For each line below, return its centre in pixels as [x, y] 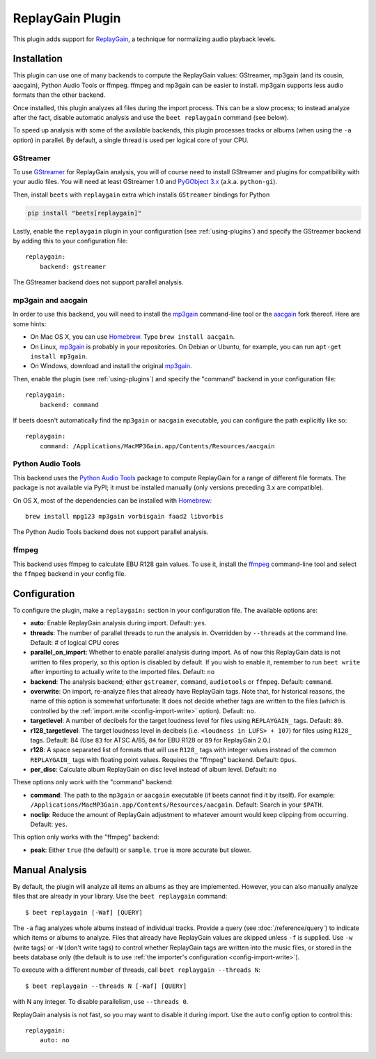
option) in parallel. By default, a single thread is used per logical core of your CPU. [131, 140]
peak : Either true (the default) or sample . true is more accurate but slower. [141, 850]
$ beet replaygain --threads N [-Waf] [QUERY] [106, 986]
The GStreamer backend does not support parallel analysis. [98, 282]
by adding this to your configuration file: [70, 241]
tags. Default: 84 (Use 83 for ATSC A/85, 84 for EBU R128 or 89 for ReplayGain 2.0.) [150, 740]
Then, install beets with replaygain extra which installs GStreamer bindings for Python [141, 195]
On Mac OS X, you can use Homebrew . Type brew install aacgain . [133, 337]
